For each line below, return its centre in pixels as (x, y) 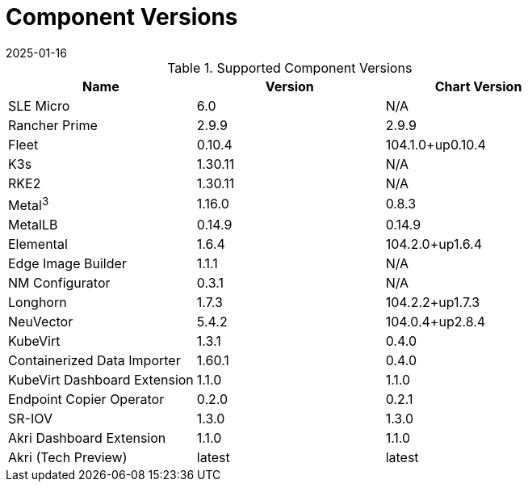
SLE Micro (39, 105)
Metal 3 (29, 204)
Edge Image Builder (67, 264)
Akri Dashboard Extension (87, 438)
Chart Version (478, 86)
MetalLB (33, 225)
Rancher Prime (53, 125)
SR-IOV (30, 419)
